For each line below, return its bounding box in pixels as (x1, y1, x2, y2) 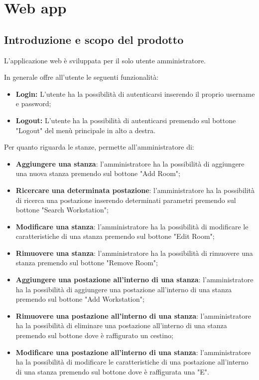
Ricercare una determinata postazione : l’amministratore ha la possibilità (15, 185, 255, 195)
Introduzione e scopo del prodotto (4, 31, 184, 47)
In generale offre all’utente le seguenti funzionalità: (4, 72, 159, 82)
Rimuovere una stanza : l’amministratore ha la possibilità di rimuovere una (15, 247, 253, 258)
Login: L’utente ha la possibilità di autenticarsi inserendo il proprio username (15, 88, 255, 99)
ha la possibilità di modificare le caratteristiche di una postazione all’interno (15, 357, 249, 367)
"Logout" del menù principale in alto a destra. (15, 125, 156, 135)
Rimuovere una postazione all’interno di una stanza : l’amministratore (15, 310, 251, 321)
